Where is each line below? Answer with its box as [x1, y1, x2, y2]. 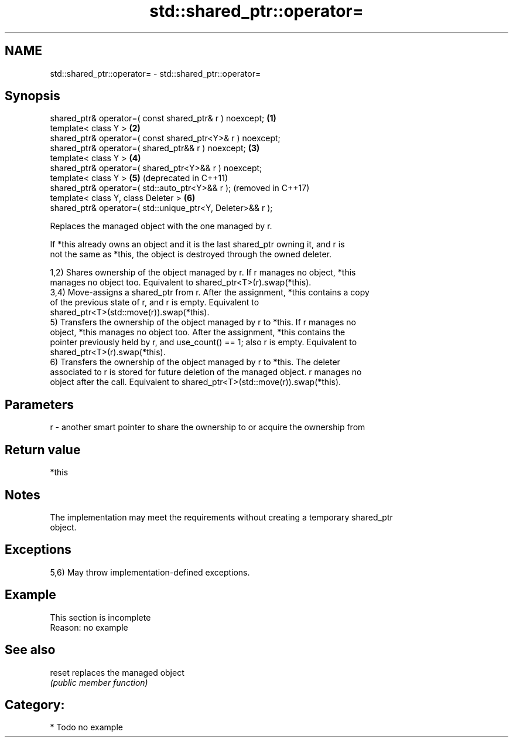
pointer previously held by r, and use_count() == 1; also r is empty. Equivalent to [50, 337, 357, 348]
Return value [5, 442, 81, 457]
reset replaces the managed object [50, 667, 184, 678]
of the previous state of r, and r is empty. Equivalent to [50, 297, 259, 308]
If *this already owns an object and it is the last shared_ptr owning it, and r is [50, 239, 345, 250]
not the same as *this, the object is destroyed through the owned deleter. [50, 249, 331, 260]
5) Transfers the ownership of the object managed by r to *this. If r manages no [50, 317, 356, 328]
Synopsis [5, 89, 60, 104]
